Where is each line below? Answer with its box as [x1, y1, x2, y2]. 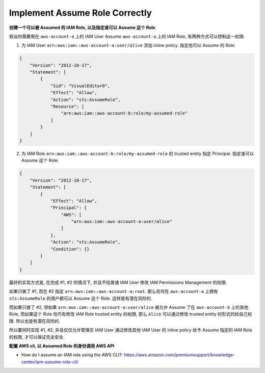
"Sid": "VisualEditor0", [50, 83, 110, 88]
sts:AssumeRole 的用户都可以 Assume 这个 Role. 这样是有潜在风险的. [9, 295, 152, 301]
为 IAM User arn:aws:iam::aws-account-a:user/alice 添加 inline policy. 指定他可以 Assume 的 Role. [21, 42, 236, 49]
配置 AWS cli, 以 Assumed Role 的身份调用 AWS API [9, 343, 115, 348]
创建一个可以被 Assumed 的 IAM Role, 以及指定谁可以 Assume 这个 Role [9, 25, 156, 30]
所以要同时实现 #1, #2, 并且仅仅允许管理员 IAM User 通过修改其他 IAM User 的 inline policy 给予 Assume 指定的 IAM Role [9, 327, 252, 333]
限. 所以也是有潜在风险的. [9, 318, 61, 324]
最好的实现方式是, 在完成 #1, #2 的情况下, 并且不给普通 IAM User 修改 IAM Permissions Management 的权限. [9, 279, 227, 285]
